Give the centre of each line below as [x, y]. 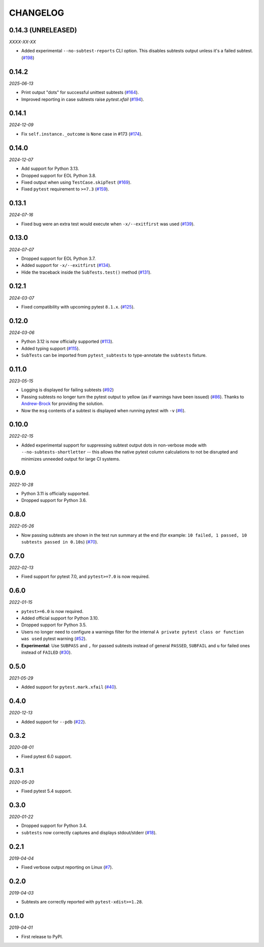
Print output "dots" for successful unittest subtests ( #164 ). [80, 93]
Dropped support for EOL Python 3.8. [59, 175]
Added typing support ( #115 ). [51, 348]
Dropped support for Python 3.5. [54, 625]
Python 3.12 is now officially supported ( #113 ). [67, 342]
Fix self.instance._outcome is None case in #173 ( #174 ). [82, 134]
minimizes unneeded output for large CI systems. [71, 459]
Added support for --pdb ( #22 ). [54, 722]
